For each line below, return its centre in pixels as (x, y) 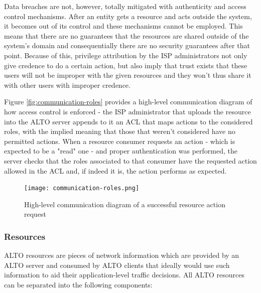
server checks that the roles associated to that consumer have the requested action (130, 160)
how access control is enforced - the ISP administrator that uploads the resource (127, 111)
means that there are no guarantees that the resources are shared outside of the (126, 35)
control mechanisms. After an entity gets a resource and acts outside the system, (128, 16)
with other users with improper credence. (67, 85)
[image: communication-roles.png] (82, 188)
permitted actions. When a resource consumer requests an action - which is (120, 141)
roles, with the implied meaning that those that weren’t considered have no (120, 131)
